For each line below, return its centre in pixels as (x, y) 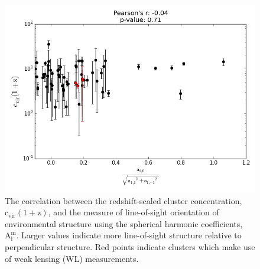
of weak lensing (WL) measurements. (72, 258)
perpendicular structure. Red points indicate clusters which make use (130, 246)
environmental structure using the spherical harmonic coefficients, (124, 223)
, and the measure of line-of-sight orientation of (134, 212)
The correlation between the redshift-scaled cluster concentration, (123, 200)
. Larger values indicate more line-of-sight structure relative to (129, 235)
